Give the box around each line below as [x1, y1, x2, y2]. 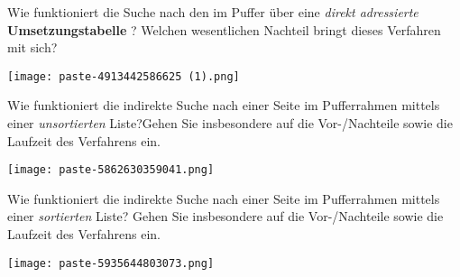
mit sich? [7, 38, 58, 57]
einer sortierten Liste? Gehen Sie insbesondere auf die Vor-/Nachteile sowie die [7, 207, 444, 226]
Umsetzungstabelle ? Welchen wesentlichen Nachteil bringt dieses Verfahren [7, 20, 441, 39]
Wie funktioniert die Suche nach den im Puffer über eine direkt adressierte [7, 3, 419, 21]
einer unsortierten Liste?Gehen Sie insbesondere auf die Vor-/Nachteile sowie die [7, 114, 453, 133]
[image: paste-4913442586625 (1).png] [7, 69, 240, 83]
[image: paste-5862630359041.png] [7, 163, 215, 177]
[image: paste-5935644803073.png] [7, 256, 215, 270]
